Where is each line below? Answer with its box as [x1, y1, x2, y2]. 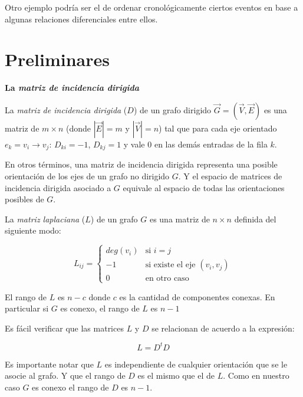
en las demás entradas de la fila [154, 137, 268, 150]
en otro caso [145, 274, 189, 283]
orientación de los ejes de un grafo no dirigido [5, 169, 170, 182]
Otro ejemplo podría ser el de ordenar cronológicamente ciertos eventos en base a [5, 1, 298, 13]
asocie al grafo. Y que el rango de [5, 369, 126, 382]
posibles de [5, 193, 44, 205]
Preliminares [5, 47, 110, 71]
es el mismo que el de [137, 369, 215, 382]
